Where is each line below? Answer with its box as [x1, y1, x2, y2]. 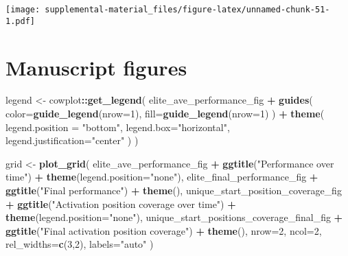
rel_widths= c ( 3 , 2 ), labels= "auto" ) [5, 237, 154, 251]
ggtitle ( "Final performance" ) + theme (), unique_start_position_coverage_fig [5, 183, 342, 197]
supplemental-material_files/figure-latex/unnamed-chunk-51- [45, 5, 330, 14]
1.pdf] [5, 16, 35, 26]
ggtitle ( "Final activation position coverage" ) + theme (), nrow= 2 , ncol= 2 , [5, 223, 322, 237]
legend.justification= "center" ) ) [5, 133, 139, 148]
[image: [5, 5, 40, 14]
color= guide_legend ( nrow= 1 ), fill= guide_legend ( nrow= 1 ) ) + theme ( [5, 106, 325, 121]
